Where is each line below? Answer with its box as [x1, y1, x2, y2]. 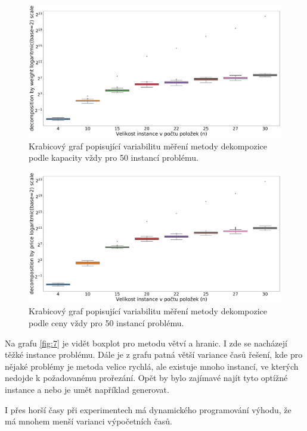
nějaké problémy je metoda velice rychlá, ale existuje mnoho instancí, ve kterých [5, 360, 299, 372]
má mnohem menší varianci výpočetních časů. [5, 415, 172, 427]
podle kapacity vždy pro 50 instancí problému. [29, 151, 199, 164]
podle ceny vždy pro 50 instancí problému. [29, 317, 184, 329]
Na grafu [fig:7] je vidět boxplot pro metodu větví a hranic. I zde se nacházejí [5, 336, 287, 349]
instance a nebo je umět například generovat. [5, 383, 169, 395]
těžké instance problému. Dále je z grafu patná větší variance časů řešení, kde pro [5, 348, 303, 361]
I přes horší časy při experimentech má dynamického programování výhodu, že [5, 403, 292, 416]
